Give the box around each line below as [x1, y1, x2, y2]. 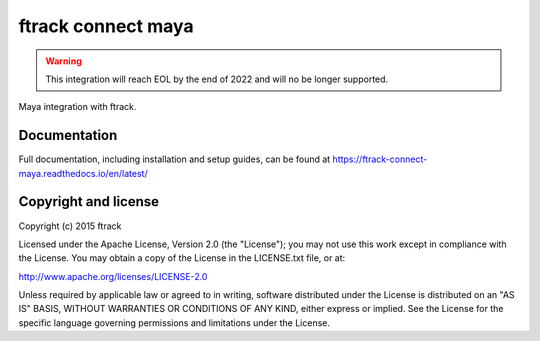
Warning [45, 55, 82, 67]
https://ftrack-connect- [332, 153, 428, 165]
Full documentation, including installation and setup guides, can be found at [18, 153, 331, 165]
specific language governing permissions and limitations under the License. [18, 316, 330, 329]
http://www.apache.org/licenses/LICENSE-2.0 [18, 270, 208, 282]
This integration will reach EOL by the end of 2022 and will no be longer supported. [45, 73, 389, 85]
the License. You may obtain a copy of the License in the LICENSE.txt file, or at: [18, 252, 346, 264]
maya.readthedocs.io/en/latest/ [18, 167, 149, 179]
